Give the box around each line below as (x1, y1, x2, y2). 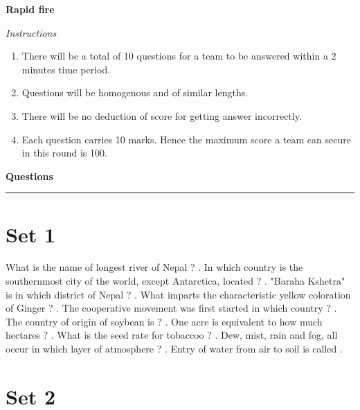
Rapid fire (6, 2, 55, 16)
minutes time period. (21, 62, 111, 76)
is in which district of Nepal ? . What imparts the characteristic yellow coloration (6, 287, 351, 301)
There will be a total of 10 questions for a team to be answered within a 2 (21, 48, 336, 63)
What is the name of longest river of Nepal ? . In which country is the (6, 260, 303, 274)
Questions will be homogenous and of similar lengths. (21, 85, 249, 100)
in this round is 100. (21, 145, 107, 160)
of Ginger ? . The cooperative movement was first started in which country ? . (6, 301, 337, 315)
